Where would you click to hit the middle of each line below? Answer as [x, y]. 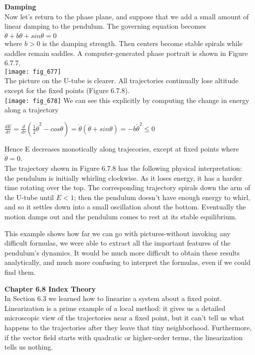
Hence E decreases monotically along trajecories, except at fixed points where [122, 148]
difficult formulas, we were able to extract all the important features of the [118, 243]
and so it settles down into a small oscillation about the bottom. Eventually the [125, 207]
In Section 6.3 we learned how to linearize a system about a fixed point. [113, 298]
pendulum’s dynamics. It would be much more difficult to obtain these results [122, 252]
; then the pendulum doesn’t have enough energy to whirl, [162, 197]
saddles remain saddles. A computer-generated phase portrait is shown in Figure [126, 53]
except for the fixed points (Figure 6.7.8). [67, 90]
